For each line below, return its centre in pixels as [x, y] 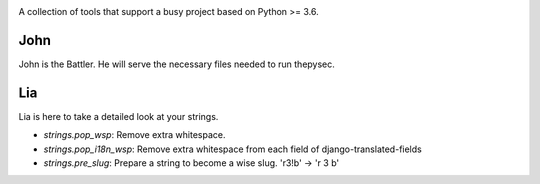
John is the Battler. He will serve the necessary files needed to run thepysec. [176, 64]
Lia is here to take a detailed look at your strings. [118, 116]
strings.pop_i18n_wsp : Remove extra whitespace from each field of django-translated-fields [232, 149]
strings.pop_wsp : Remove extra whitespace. [134, 135]
